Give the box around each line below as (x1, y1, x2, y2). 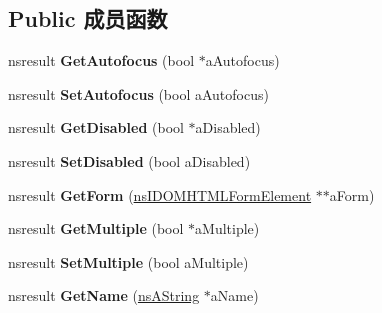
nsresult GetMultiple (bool (8, 218, 184, 239)
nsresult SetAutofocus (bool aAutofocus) (8, 83, 269, 104)
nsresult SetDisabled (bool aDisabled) (8, 150, 251, 171)
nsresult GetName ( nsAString (8, 285, 200, 306)
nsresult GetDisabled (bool (8, 117, 184, 138)
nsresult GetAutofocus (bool (8, 50, 195, 71)
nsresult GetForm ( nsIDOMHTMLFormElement (8, 184, 312, 205)
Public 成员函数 (8, 3, 168, 34)
